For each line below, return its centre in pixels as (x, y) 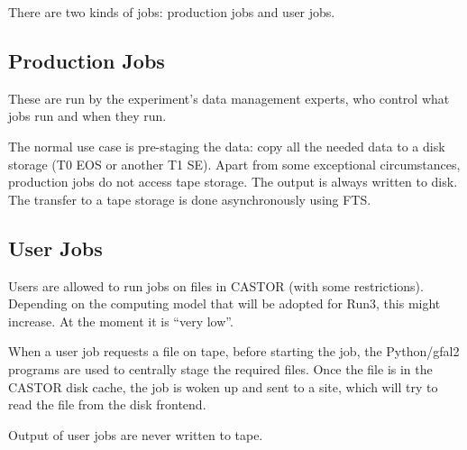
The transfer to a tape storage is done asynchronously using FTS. (190, 199)
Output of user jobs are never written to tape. (136, 434)
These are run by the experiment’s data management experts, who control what (229, 98)
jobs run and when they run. (87, 116)
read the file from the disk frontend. (107, 404)
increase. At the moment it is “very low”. (121, 321)
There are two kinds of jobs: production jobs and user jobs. (172, 12)
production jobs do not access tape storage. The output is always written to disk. (233, 182)
